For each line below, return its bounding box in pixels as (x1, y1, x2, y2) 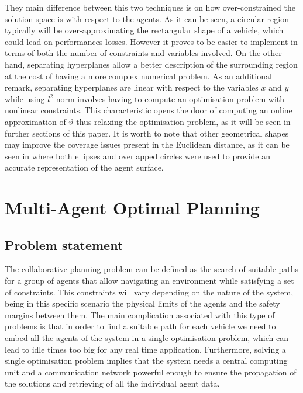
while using (5, 92, 45, 105)
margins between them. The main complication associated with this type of (5, 308, 275, 321)
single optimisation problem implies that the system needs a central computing (5, 354, 288, 367)
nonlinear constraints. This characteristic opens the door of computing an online (5, 104, 292, 116)
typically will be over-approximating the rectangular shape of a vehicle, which (5, 24, 284, 36)
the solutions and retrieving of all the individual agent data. (5, 377, 220, 389)
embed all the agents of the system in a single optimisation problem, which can (5, 332, 288, 344)
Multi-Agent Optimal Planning (5, 196, 260, 220)
